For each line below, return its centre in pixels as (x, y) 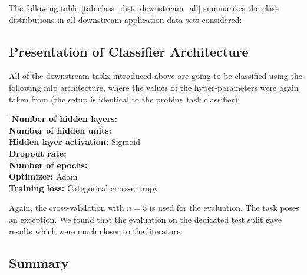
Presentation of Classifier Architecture (129, 51)
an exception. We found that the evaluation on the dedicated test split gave (145, 219)
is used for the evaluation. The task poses (224, 208)
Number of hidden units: (60, 130)
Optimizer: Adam (43, 176)
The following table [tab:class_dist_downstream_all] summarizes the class (144, 8)
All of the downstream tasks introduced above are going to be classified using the (156, 76)
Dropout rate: (38, 153)
